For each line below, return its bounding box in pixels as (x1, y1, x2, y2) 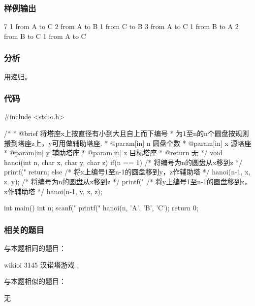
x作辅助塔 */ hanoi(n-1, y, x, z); (4, 186, 102, 196)
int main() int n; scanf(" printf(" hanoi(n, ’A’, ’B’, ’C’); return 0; (4, 203, 198, 213)
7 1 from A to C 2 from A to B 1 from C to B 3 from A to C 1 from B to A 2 (4, 21, 239, 32)
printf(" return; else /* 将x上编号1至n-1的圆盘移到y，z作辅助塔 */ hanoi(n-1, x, (4, 167, 251, 177)
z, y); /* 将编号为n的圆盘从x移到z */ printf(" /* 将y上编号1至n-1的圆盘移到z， (4, 176, 251, 186)
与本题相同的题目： (4, 243, 66, 253)
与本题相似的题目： (4, 276, 66, 286)
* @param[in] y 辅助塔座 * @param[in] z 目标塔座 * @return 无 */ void (4, 147, 223, 158)
